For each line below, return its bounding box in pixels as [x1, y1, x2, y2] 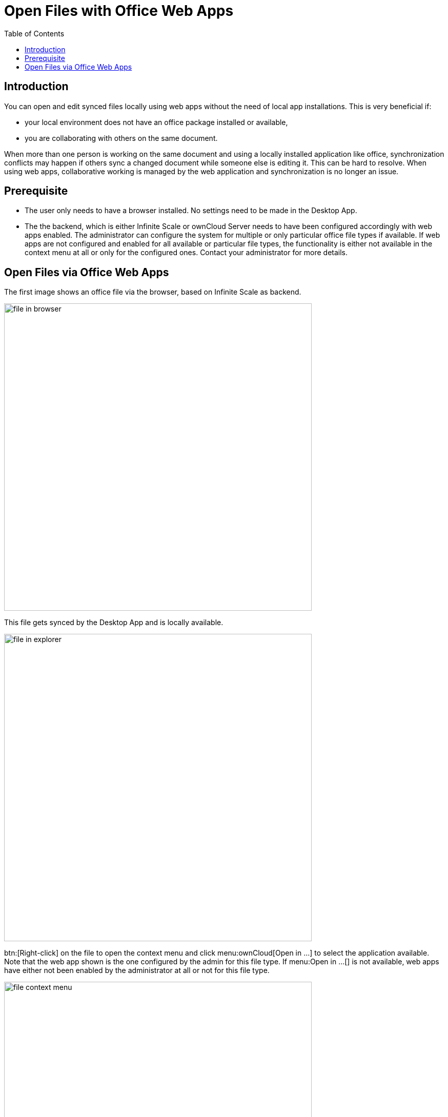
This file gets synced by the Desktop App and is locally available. [4, 618, 223, 627]
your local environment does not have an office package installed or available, [25, 117, 288, 127]
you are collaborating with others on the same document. [25, 133, 218, 142]
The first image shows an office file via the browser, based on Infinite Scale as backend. [4, 287, 301, 297]
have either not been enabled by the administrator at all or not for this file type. [4, 966, 270, 975]
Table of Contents [4, 29, 65, 38]
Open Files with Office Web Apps [4, 2, 234, 19]
